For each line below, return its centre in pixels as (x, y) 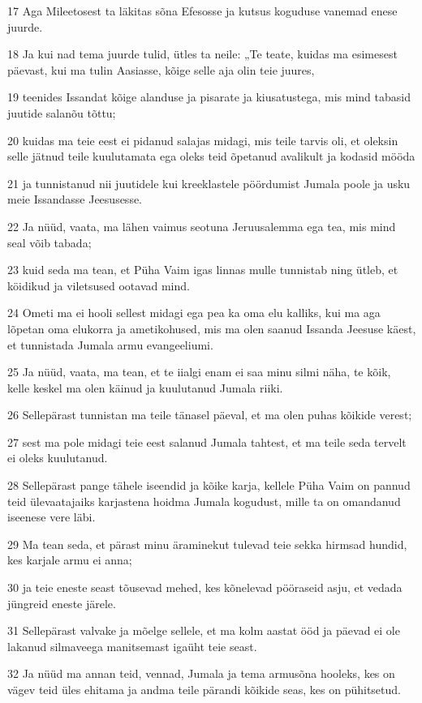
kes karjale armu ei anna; (70, 560)
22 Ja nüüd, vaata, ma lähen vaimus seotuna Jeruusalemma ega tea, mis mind (202, 226)
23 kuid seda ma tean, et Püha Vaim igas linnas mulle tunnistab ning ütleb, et (203, 270)
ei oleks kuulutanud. (58, 458)
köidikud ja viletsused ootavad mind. (99, 285)
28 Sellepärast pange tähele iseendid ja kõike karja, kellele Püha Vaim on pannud (209, 485)
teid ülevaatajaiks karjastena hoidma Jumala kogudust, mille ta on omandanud (204, 501)
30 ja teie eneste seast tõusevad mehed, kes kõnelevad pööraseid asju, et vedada (205, 587)
